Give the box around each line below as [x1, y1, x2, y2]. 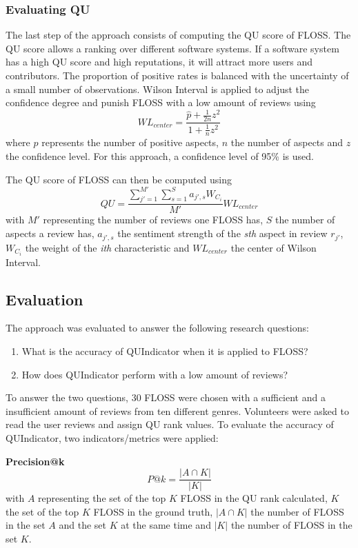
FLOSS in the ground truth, [93, 504, 213, 518]
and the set [59, 518, 106, 532]
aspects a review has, [6, 226, 95, 241]
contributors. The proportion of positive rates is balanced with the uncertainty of [6, 68, 349, 82]
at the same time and [121, 518, 211, 532]
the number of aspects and [230, 135, 344, 150]
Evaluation [6, 288, 83, 309]
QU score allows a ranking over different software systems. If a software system [6, 41, 339, 55]
